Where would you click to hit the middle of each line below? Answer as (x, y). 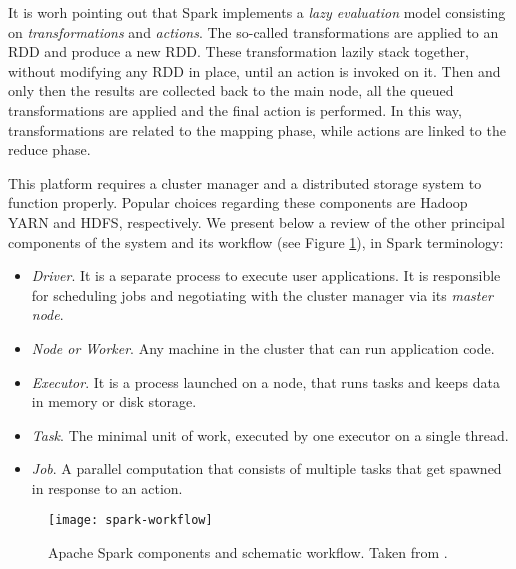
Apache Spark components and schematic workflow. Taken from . (248, 552)
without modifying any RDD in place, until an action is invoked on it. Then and (254, 70)
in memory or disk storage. (114, 401)
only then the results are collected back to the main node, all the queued (231, 90)
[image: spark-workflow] (130, 520)
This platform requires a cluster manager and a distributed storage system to (245, 182)
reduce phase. (49, 149)
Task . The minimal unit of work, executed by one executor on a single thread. (270, 434)
